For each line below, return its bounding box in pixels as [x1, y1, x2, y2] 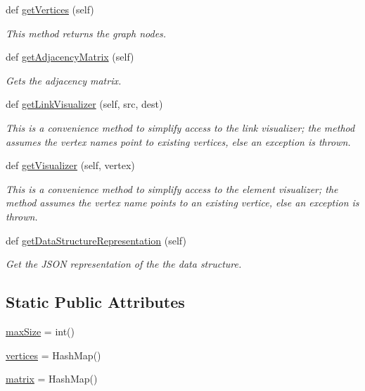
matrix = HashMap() [6, 371, 98, 386]
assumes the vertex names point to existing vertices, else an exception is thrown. [6, 134, 351, 149]
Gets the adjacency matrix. [6, 73, 122, 87]
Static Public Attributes [6, 291, 185, 313]
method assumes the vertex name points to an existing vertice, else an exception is [6, 195, 359, 210]
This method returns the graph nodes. [6, 25, 167, 40]
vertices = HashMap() [6, 347, 101, 362]
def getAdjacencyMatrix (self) [6, 49, 134, 64]
